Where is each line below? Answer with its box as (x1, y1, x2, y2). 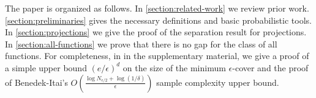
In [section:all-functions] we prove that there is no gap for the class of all (5, 37, 277, 50)
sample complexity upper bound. (156, 75, 279, 88)
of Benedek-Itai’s (5, 75, 68, 88)
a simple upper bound (5, 61, 87, 74)
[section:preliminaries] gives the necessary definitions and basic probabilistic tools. (5, 13, 312, 26)
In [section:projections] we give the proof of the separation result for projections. (5, 26, 307, 38)
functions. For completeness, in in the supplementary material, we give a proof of (5, 49, 309, 62)
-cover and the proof (232, 61, 309, 74)
